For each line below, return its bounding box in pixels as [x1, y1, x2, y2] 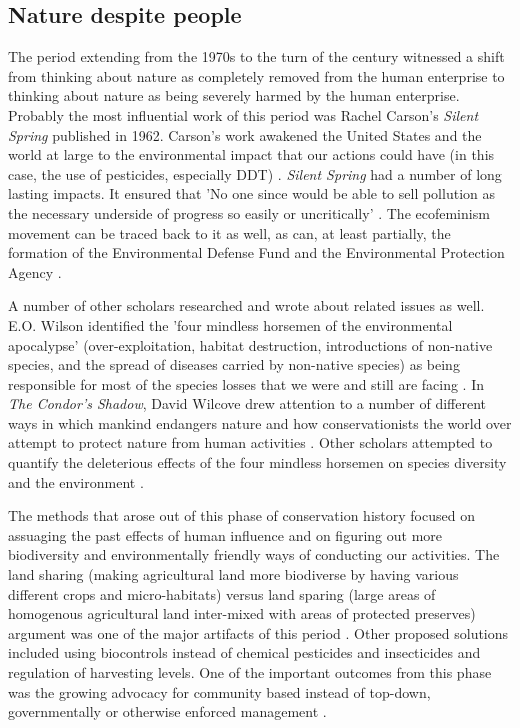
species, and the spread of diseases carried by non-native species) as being [8, 354, 460, 375]
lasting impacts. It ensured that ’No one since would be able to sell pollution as [8, 183, 495, 204]
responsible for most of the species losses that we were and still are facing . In [8, 373, 485, 394]
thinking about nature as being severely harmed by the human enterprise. [8, 85, 460, 106]
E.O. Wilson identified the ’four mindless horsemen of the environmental [8, 314, 453, 335]
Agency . [8, 261, 62, 282]
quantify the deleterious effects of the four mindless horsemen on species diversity [8, 452, 507, 473]
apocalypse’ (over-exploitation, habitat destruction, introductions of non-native [8, 334, 493, 355]
